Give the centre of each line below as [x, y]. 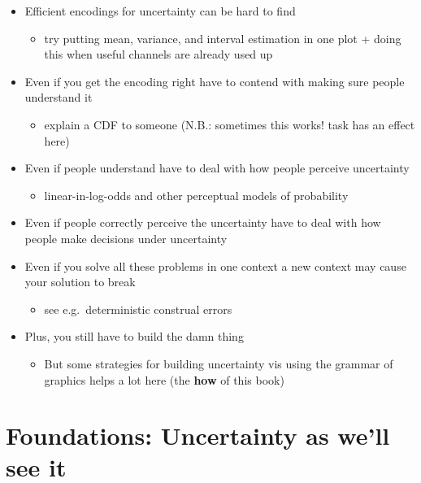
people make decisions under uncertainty [126, 238]
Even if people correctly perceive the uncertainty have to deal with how [203, 222]
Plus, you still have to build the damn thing [134, 336]
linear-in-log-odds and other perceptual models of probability [196, 195]
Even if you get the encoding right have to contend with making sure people [215, 81]
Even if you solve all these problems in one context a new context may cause [215, 265]
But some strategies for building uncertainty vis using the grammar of [219, 363]
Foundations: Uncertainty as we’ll [198, 435]
